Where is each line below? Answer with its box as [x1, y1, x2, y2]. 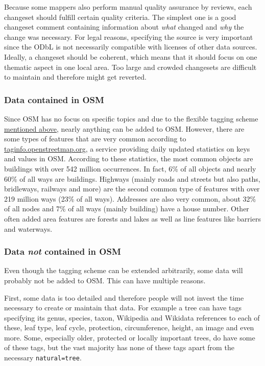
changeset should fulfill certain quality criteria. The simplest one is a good [4, 11, 236, 22]
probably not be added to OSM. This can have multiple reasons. [4, 275, 206, 285]
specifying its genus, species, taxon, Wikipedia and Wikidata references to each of [4, 312, 260, 323]
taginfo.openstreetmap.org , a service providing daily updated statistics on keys [4, 143, 250, 154]
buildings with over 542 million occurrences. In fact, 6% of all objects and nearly [4, 163, 256, 174]
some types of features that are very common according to [4, 133, 186, 144]
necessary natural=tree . [4, 352, 82, 363]
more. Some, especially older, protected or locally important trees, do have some [4, 332, 255, 343]
